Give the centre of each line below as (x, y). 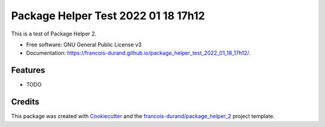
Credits (25, 102)
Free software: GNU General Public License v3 (84, 45)
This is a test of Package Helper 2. (54, 34)
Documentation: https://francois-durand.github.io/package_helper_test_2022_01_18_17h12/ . (138, 53)
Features (28, 70)
